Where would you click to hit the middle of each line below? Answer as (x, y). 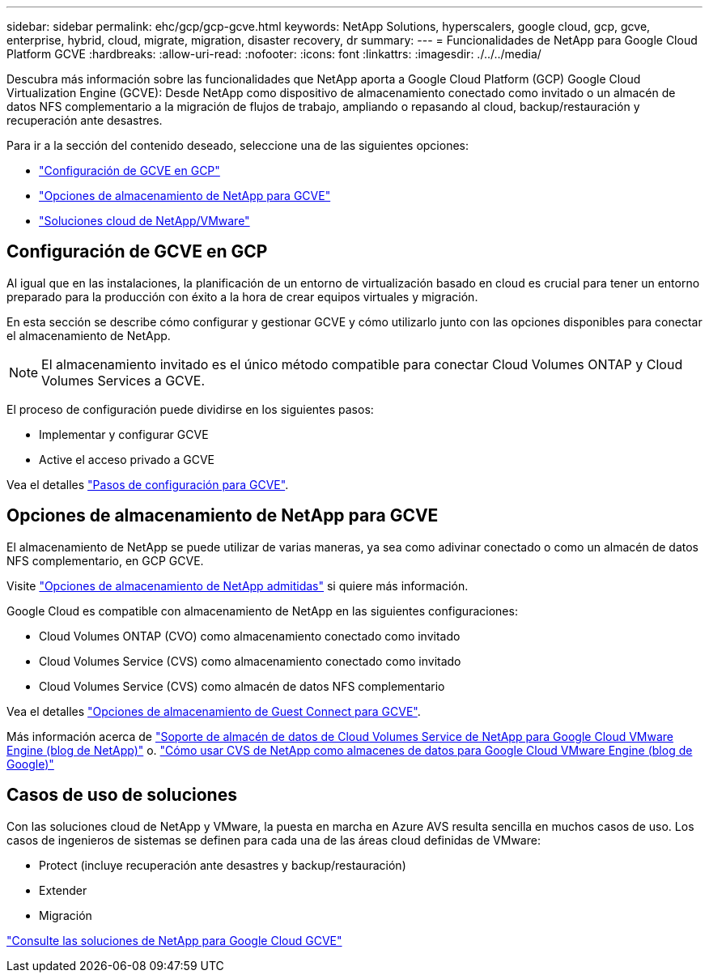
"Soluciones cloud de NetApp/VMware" (144, 221)
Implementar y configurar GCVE (124, 434)
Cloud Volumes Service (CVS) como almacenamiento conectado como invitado (250, 661)
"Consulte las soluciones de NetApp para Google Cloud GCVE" (174, 940)
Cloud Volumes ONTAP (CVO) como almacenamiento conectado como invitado (250, 636)
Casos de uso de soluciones (122, 795)
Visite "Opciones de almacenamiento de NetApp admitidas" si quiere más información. (238, 585)
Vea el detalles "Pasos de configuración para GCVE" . (148, 484)
